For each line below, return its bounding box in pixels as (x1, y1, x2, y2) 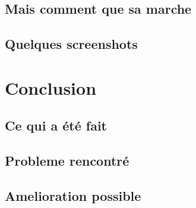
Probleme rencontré (5, 151, 129, 170)
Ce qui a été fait (5, 116, 108, 135)
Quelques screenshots (5, 35, 138, 53)
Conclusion (5, 75, 97, 100)
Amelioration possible (5, 186, 141, 204)
